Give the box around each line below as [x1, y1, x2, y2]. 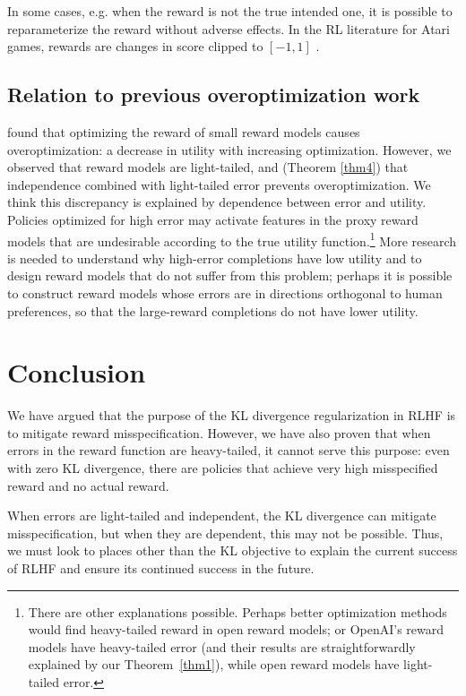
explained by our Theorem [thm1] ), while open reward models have [28, 655, 400, 674]
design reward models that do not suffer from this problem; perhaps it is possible [7, 266, 453, 285]
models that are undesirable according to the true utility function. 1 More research [7, 228, 457, 250]
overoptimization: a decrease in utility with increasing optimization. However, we [7, 140, 452, 159]
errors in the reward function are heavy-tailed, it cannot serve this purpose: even [7, 441, 450, 460]
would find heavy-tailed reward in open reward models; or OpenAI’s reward [28, 620, 444, 639]
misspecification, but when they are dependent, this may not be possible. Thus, [7, 523, 444, 542]
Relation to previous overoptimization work [7, 81, 420, 108]
